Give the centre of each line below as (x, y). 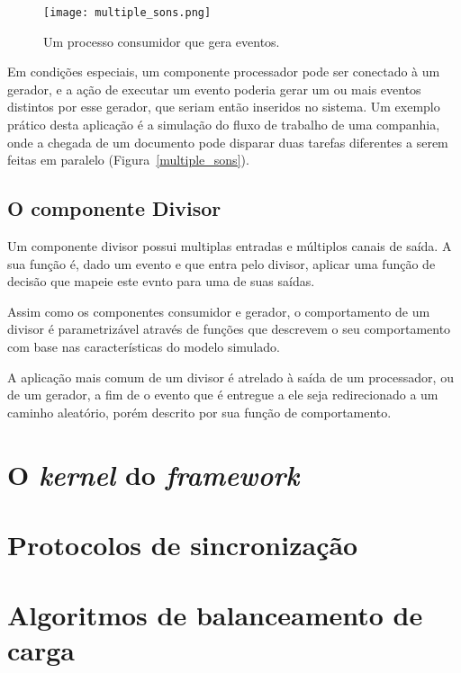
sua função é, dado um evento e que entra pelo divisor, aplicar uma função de (221, 263)
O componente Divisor (114, 208)
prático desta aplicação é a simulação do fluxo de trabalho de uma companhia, (224, 125)
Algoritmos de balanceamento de (215, 615)
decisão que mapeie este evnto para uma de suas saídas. (161, 281)
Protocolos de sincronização (183, 544)
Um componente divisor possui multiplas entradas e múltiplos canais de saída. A (230, 246)
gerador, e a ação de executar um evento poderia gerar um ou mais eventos (214, 89)
